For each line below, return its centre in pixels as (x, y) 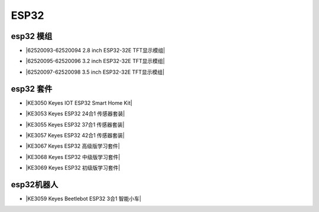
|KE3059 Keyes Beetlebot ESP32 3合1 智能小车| (84, 198)
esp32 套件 (32, 89)
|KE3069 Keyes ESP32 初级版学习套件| (73, 168)
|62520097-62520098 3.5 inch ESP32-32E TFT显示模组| (95, 72)
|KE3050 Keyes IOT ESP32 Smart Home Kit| (79, 102)
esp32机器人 (35, 185)
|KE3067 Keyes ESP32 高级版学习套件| (73, 146)
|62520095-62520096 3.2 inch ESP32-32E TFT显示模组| (95, 61)
